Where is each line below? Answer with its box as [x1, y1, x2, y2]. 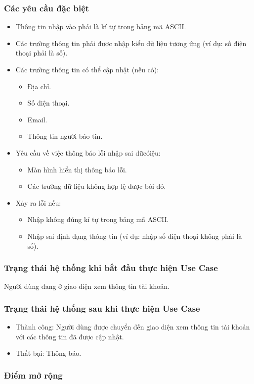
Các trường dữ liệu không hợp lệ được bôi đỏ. [27, 181, 166, 191]
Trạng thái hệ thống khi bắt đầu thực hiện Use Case [4, 262, 218, 274]
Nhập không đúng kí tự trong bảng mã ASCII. [27, 214, 169, 224]
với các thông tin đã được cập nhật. [15, 331, 124, 341]
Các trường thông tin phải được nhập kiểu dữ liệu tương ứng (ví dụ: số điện [15, 38, 247, 48]
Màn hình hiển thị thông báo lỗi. [27, 164, 127, 174]
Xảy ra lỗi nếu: [15, 197, 61, 208]
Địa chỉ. [27, 81, 51, 91]
